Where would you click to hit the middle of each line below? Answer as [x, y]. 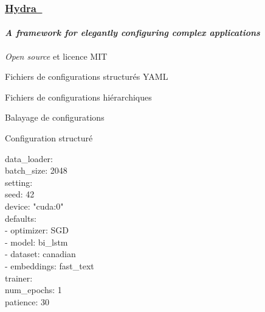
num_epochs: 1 [33, 290]
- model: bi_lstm [36, 242]
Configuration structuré [49, 138]
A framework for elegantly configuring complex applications [132, 33]
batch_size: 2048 [36, 170]
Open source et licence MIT [56, 56]
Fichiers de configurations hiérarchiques [78, 97]
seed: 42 [20, 194]
